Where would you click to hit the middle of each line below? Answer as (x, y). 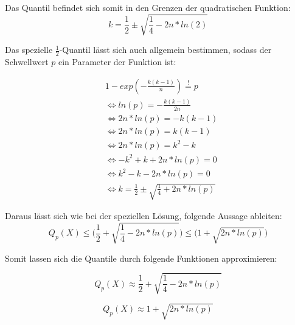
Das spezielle (29, 50)
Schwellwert (27, 61)
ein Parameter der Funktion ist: (117, 61)
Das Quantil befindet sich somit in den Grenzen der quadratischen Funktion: (148, 7)
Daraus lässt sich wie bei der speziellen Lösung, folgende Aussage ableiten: (144, 215)
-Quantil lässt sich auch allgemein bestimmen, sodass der (165, 50)
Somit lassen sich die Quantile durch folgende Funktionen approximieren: (141, 258)
